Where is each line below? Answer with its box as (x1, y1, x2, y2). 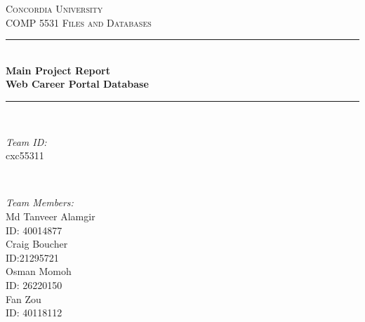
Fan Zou (6, 291, 41, 306)
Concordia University (6, 1, 103, 15)
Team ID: (6, 134, 47, 149)
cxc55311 (6, 148, 44, 163)
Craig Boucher (6, 236, 68, 251)
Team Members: (6, 195, 74, 210)
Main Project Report (6, 62, 110, 77)
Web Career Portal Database (6, 76, 149, 91)
